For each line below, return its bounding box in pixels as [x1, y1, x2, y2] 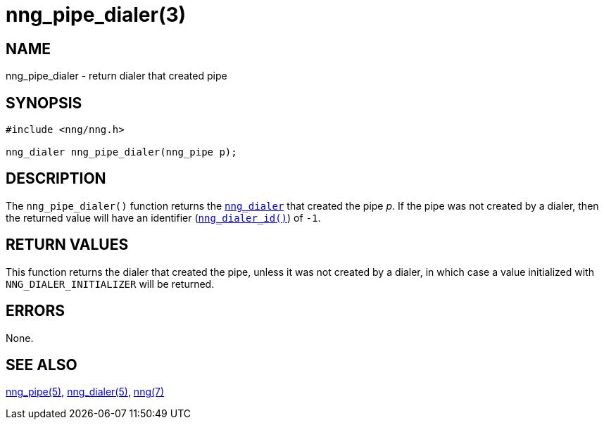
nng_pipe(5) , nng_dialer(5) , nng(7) [6, 386, 165, 398]
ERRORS [6, 302, 65, 320]
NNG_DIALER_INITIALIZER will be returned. [6, 277, 215, 290]
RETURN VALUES [6, 236, 129, 254]
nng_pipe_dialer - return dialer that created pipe [6, 70, 227, 82]
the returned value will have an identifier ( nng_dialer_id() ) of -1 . [6, 211, 321, 224]
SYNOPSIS [6, 94, 82, 112]
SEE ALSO [6, 355, 77, 374]
